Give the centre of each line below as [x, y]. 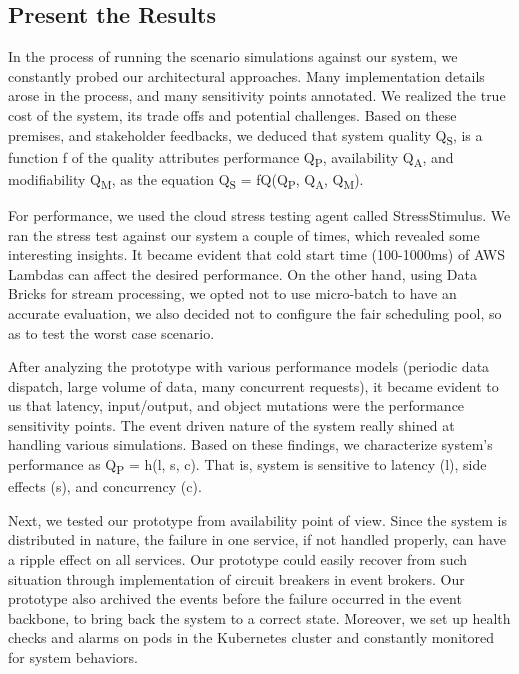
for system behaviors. [73, 656]
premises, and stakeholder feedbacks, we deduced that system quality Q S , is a [245, 136]
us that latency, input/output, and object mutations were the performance [236, 405]
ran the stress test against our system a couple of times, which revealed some [244, 234]
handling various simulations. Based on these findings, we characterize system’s [250, 444]
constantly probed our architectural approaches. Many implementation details [246, 75]
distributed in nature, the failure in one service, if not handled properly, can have [257, 539]
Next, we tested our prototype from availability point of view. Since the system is [257, 519]
